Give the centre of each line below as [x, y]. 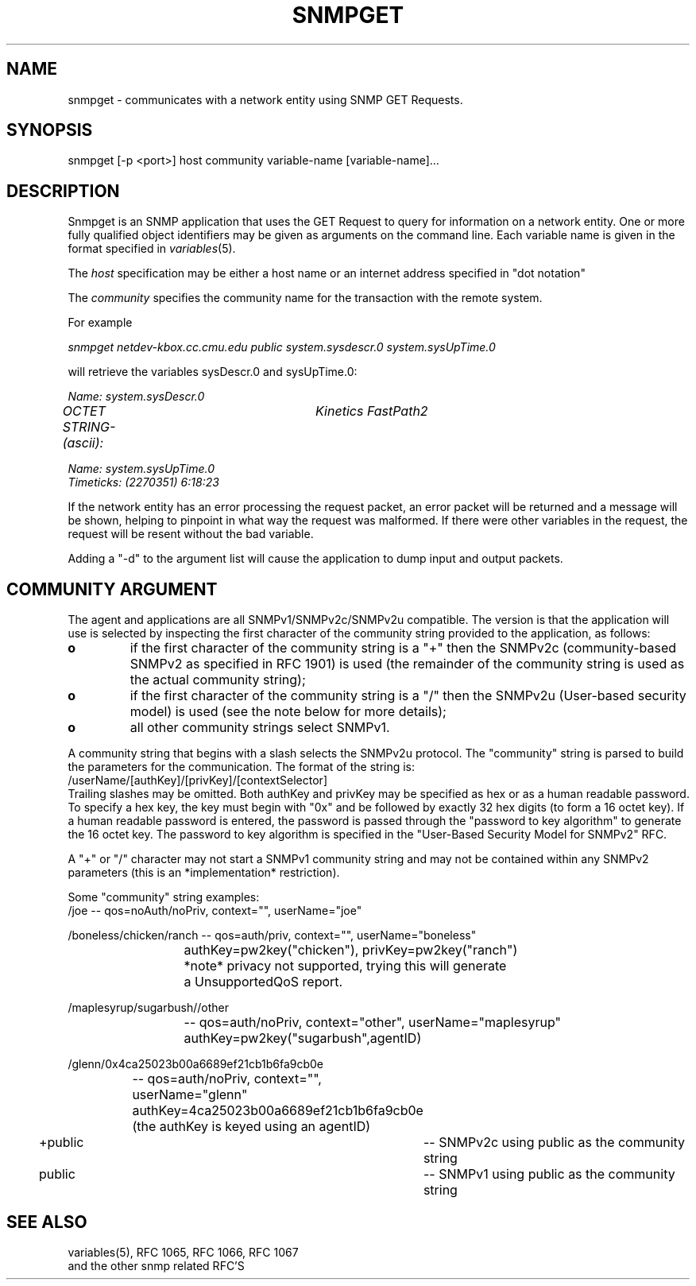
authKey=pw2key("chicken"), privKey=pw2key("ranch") [351, 950]
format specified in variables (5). [152, 249]
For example [100, 323]
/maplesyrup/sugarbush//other [149, 1008]
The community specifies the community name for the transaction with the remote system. [305, 298]
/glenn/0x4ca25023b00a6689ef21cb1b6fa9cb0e [196, 1064]
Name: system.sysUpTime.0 [141, 469]
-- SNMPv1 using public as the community [549, 1174]
